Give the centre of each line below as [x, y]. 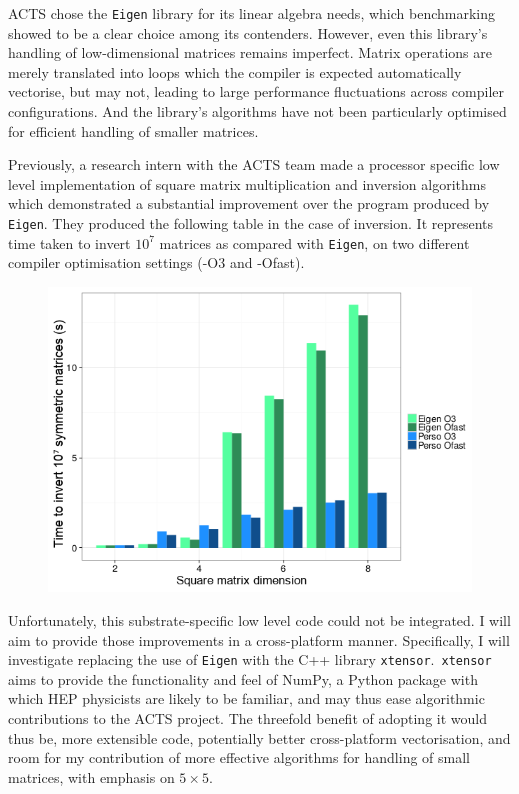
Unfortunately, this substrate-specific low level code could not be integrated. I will [259, 620]
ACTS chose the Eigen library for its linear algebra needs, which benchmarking [251, 13]
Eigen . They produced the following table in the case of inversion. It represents [251, 223]
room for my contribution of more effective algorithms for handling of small [239, 757]
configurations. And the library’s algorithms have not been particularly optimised [257, 111]
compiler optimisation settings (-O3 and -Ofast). [156, 262]
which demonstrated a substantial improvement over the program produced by [249, 203]
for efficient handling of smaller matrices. [133, 130]
